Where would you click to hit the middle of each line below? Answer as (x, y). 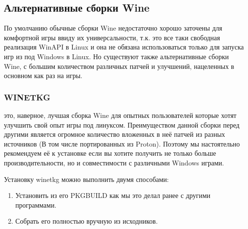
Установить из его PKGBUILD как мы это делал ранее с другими (113, 195)
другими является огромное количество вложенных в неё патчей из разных (115, 134)
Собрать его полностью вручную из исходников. (86, 221)
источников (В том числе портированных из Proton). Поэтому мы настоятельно (122, 143)
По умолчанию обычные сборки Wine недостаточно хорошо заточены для (113, 28)
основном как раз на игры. (43, 75)
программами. (36, 204)
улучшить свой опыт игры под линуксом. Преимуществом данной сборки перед (122, 124)
